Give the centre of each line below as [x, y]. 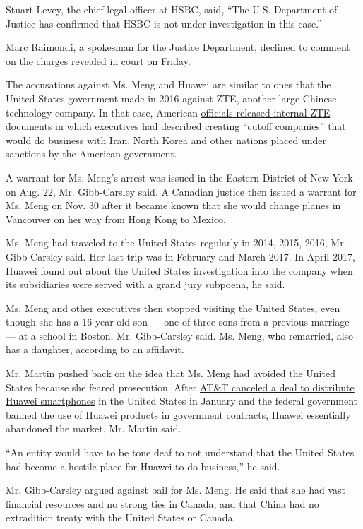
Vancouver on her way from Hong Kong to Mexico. [116, 219]
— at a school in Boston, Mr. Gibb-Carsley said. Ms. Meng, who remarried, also [180, 335]
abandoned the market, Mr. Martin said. [94, 428]
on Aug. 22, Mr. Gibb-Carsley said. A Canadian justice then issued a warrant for [181, 191]
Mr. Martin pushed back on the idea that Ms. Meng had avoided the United [171, 373]
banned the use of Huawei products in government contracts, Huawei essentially [178, 414]
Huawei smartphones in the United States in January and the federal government [181, 401]
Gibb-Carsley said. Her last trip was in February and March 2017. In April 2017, [180, 256]
